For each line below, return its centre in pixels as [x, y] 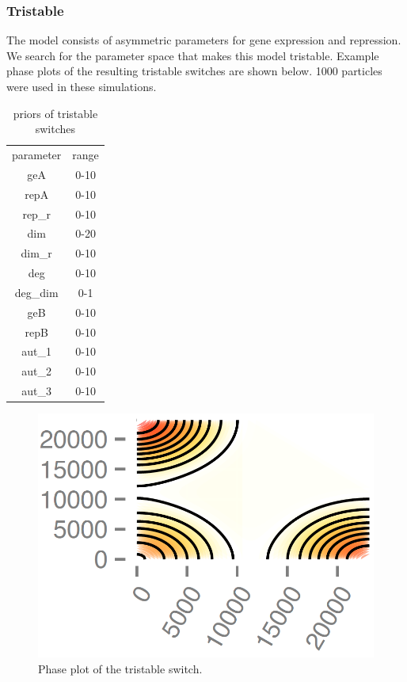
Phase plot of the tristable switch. [120, 668]
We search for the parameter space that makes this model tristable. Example [193, 55]
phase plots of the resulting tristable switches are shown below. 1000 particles [194, 71]
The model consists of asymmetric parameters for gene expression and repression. [204, 40]
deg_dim [36, 292]
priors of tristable [55, 113]
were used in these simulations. [82, 86]
